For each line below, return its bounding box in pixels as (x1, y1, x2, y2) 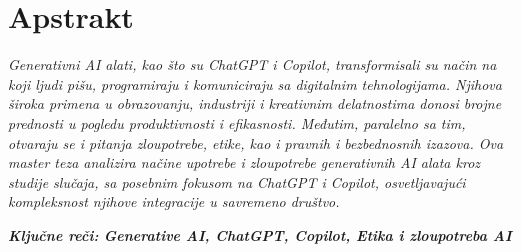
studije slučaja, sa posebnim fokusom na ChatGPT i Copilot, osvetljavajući (8, 171, 466, 192)
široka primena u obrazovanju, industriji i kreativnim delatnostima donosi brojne (8, 93, 502, 114)
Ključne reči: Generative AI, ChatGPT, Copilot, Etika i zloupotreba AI (8, 224, 512, 245)
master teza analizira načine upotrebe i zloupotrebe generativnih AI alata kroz (8, 152, 481, 173)
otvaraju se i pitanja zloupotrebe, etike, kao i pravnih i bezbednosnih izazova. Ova (8, 132, 504, 153)
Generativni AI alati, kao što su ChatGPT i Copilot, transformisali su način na (8, 54, 497, 75)
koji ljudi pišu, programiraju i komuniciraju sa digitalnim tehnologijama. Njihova (8, 73, 502, 94)
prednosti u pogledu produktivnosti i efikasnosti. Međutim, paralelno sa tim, (8, 112, 466, 133)
